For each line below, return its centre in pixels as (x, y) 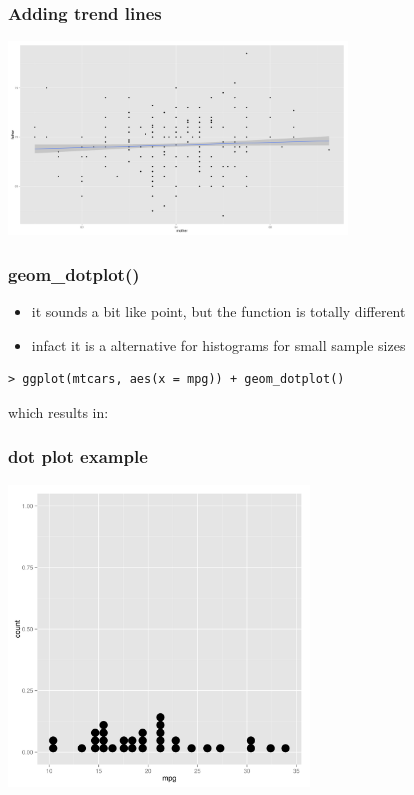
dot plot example (78, 456)
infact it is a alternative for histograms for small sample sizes (218, 344)
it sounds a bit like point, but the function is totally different (218, 311)
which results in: (58, 411)
